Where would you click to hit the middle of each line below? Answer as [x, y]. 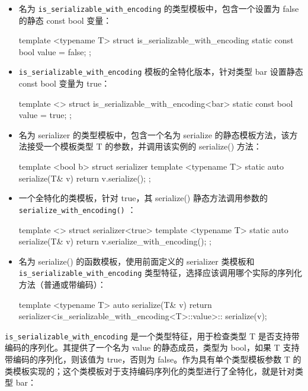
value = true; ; [45, 115]
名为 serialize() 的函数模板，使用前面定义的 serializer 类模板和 [137, 261]
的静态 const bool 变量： [65, 20]
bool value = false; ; [55, 51]
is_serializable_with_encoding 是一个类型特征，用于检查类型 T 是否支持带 [152, 336]
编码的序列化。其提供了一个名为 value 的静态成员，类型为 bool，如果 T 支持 [152, 347]
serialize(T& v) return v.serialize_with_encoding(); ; [115, 241]
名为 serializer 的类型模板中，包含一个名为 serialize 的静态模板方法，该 [154, 134]
